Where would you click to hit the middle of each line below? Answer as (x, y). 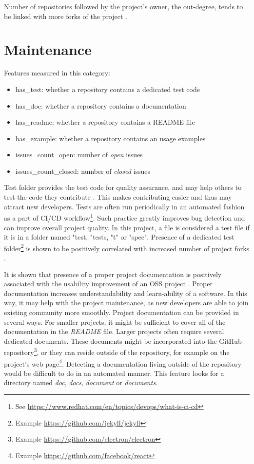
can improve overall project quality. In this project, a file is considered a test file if (127, 227)
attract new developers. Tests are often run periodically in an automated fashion (124, 206)
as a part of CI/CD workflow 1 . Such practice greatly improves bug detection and (125, 217)
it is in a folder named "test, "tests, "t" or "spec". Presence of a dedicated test (119, 237)
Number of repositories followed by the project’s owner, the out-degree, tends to (124, 6)
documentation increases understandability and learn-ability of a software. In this (126, 293)
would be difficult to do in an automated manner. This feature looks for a (114, 373)
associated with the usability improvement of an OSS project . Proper (108, 284)
